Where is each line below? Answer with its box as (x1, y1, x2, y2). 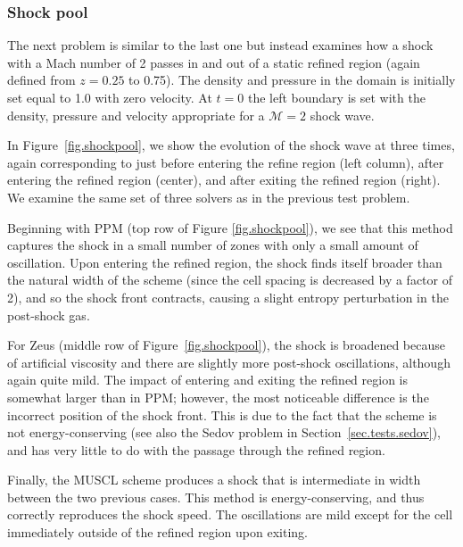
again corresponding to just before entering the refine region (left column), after (7, 153, 444, 171)
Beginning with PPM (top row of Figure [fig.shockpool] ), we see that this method (7, 218, 453, 236)
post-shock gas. (7, 305, 90, 324)
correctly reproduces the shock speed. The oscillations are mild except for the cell (7, 505, 453, 524)
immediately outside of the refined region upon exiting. (7, 523, 308, 542)
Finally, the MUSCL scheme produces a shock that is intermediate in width (7, 470, 421, 489)
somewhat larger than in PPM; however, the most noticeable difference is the (7, 387, 429, 406)
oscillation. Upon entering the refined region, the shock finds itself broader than (7, 253, 442, 271)
